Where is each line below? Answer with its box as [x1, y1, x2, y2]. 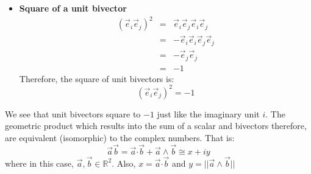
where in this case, [5, 156, 74, 169]
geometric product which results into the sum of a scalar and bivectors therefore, [5, 119, 307, 132]
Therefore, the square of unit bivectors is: [19, 72, 174, 85]
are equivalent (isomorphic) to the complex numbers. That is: [5, 131, 235, 144]
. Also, [112, 156, 136, 169]
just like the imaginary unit [157, 107, 260, 120]
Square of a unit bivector [19, 2, 127, 14]
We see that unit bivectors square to [5, 107, 141, 120]
